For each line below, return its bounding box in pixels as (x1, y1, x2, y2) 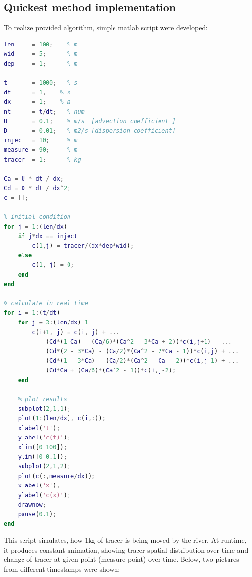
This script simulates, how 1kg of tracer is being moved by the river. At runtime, (4, 535, 247, 545)
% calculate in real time (4, 300, 88, 307)
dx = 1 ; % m (4, 98, 71, 106)
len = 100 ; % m (4, 41, 78, 48)
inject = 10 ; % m (4, 137, 78, 144)
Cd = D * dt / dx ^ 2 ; (4, 185, 71, 192)
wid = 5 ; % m (4, 50, 78, 58)
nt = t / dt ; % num (4, 108, 85, 115)
